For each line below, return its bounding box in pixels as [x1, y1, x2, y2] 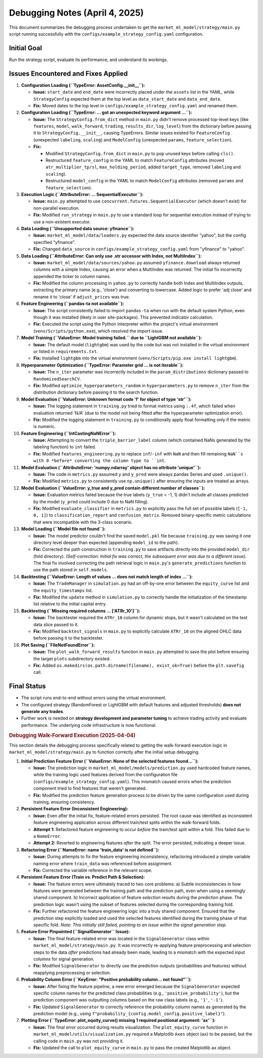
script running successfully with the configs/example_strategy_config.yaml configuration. [9, 31, 204, 37]
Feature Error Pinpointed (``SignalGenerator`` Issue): [21, 929, 130, 935]
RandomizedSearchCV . [33, 376, 81, 381]
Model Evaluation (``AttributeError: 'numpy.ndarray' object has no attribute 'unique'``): [21, 464, 201, 470]
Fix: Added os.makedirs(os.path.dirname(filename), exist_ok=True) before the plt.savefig [33, 662, 244, 668]
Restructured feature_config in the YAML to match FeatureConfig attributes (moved [45, 158, 224, 163]
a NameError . [33, 833, 62, 839]
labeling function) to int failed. [33, 444, 96, 450]
